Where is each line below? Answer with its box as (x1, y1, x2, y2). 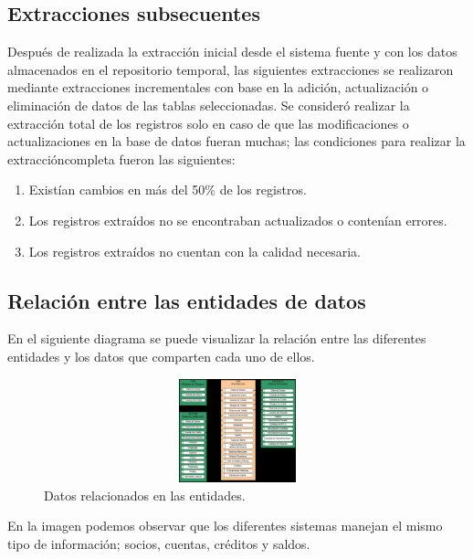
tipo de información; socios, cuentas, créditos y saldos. (7, 533, 310, 553)
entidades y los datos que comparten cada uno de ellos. (7, 346, 315, 365)
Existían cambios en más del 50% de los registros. (28, 180, 307, 199)
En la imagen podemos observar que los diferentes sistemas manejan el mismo (7, 516, 443, 535)
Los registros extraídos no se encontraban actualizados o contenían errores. (28, 210, 447, 229)
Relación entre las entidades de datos (7, 286, 366, 314)
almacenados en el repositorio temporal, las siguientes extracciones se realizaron (7, 59, 454, 79)
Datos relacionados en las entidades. (44, 485, 246, 504)
